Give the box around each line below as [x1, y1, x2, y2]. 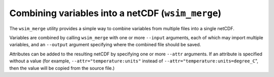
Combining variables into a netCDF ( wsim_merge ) [9, 8, 222, 19]
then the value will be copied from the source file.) [9, 65, 115, 71]
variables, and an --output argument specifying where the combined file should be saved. [9, 42, 201, 48]
